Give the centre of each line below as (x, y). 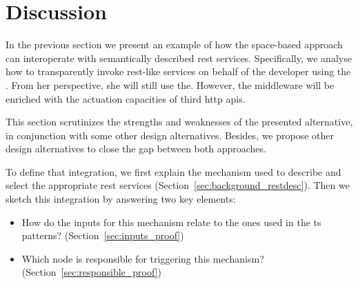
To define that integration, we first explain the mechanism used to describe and (173, 171)
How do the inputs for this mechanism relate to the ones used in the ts (171, 222)
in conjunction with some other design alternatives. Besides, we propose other (170, 135)
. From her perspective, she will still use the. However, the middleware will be (170, 84)
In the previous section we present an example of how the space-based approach (174, 44)
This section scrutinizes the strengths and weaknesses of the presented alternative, (179, 122)
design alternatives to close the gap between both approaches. (136, 149)
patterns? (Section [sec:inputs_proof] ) (103, 235)
